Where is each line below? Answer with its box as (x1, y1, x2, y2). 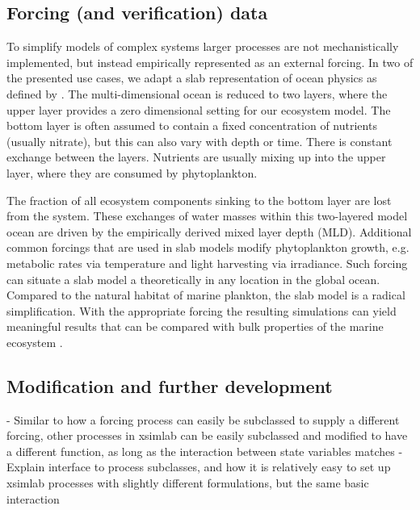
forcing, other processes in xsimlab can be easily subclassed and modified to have (6, 427, 408, 444)
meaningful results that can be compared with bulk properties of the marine (6, 318, 384, 335)
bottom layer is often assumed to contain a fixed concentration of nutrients (6, 117, 377, 134)
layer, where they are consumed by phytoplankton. (6, 164, 258, 181)
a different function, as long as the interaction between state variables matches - (6, 442, 403, 459)
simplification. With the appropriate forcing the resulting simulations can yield (6, 302, 397, 319)
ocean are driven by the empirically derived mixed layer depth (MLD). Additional (6, 223, 412, 240)
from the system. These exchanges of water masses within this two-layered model (6, 207, 408, 224)
